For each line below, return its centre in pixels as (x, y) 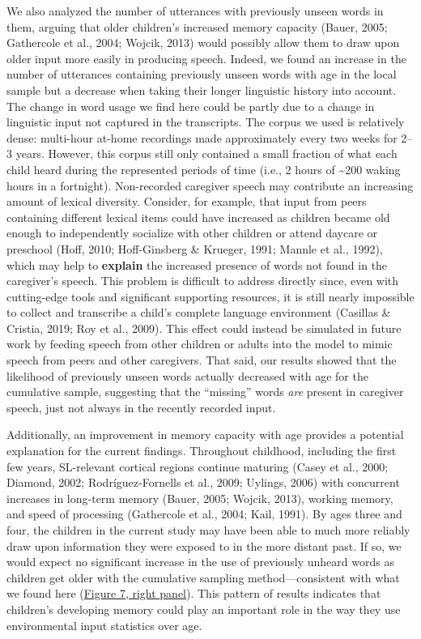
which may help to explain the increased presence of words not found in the (197, 264)
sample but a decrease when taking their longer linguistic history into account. (202, 89)
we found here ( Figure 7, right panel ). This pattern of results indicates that (194, 593)
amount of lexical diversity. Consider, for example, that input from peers (187, 201)
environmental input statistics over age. (104, 625)
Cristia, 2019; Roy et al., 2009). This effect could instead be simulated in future (204, 328)
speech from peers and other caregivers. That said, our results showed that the (202, 360)
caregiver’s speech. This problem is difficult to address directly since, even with (203, 281)
